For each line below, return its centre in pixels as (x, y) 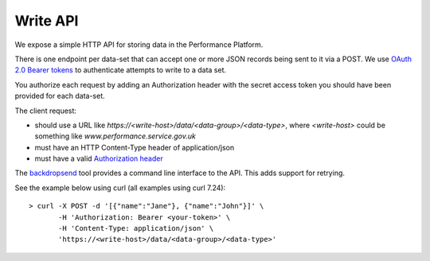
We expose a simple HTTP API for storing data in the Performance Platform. (139, 45)
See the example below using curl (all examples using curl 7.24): (120, 188)
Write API (47, 21)
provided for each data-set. (60, 96)
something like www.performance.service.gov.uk (115, 136)
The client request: (46, 111)
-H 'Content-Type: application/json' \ (136, 228)
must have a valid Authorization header (99, 158)
